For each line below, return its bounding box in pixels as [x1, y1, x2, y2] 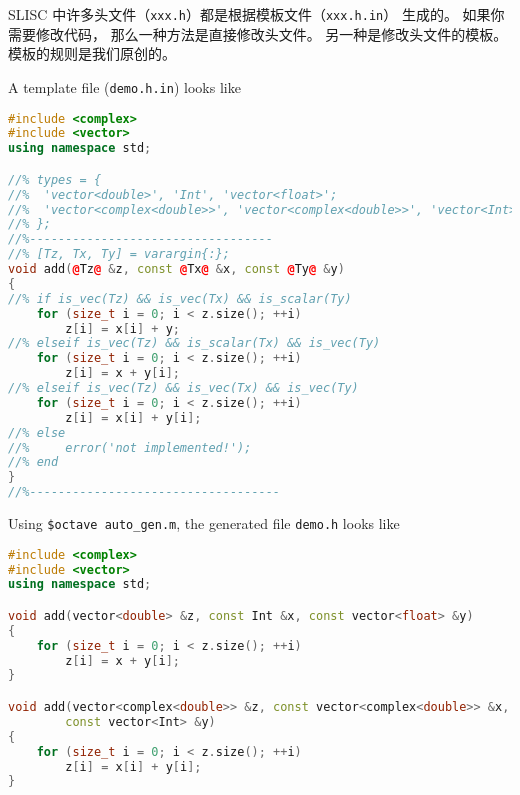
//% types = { [8, 172, 102, 187]
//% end [8, 455, 59, 470]
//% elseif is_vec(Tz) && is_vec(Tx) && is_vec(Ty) [8, 381, 359, 396]
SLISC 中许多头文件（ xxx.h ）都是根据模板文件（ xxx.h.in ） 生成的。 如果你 [8, 4, 505, 24]
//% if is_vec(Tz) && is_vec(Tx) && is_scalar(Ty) [8, 291, 352, 306]
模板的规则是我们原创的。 [8, 43, 176, 64]
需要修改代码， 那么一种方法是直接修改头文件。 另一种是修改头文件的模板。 [8, 23, 508, 44]
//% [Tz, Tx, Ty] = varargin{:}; [8, 247, 230, 262]
